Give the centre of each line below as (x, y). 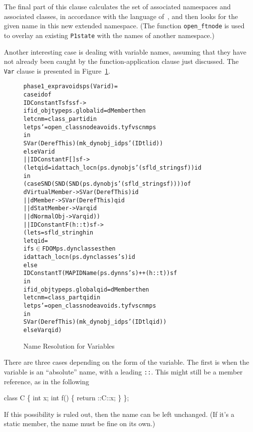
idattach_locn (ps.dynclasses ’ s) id (79, 257)
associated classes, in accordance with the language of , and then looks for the (121, 16)
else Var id (39, 151)
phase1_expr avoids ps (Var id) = (71, 87)
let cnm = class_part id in (60, 119)
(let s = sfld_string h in (58, 233)
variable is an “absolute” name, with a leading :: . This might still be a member (123, 371)
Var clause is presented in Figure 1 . (57, 70)
